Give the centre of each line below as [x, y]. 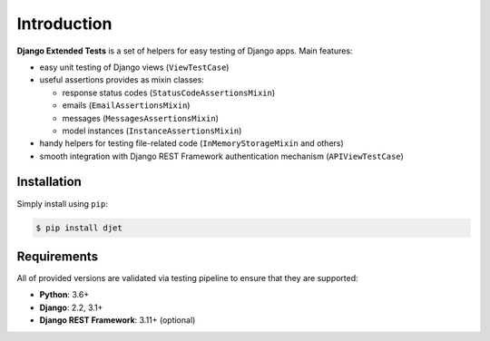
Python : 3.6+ [64, 295]
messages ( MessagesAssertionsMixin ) [141, 118]
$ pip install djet [79, 228]
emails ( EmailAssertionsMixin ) [126, 105]
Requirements [58, 256]
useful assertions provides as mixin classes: [122, 80]
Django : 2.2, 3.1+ [71, 307]
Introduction [64, 24]
